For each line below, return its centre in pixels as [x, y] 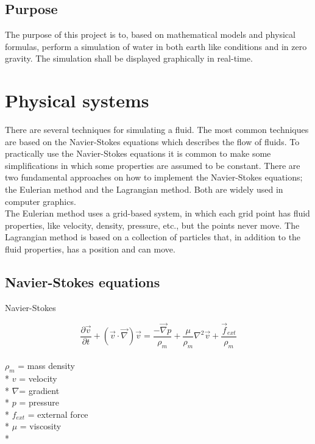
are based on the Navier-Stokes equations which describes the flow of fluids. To [152, 141]
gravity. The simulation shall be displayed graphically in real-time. [129, 58]
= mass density [46, 366]
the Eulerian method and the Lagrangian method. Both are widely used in [144, 189]
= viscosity [41, 426]
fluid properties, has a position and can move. [90, 249]
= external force [58, 414]
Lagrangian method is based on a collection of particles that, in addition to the [153, 237]
